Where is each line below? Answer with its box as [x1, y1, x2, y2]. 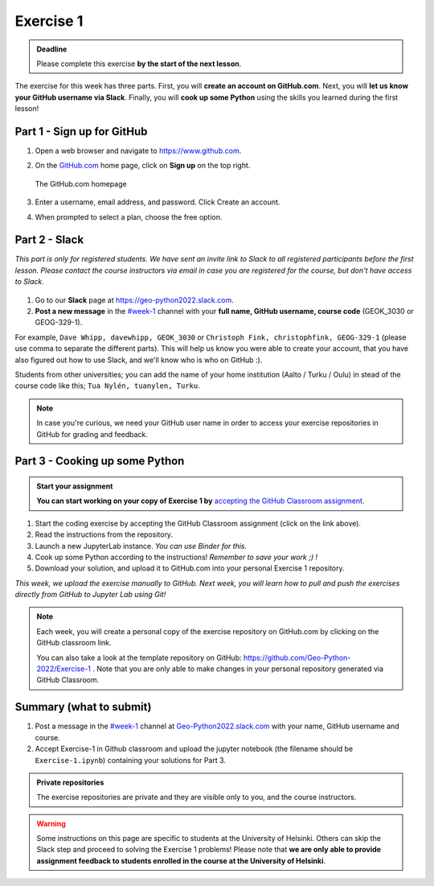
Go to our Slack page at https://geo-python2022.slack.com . [35, 295, 235, 305]
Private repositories [36, 777, 104, 787]
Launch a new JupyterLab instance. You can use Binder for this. [35, 541, 248, 550]
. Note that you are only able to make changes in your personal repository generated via [92, 664, 384, 674]
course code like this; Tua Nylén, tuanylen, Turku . [14, 381, 200, 390]
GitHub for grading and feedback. [36, 429, 149, 439]
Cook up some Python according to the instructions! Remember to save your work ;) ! [35, 552, 317, 562]
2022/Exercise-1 [36, 664, 92, 674]
